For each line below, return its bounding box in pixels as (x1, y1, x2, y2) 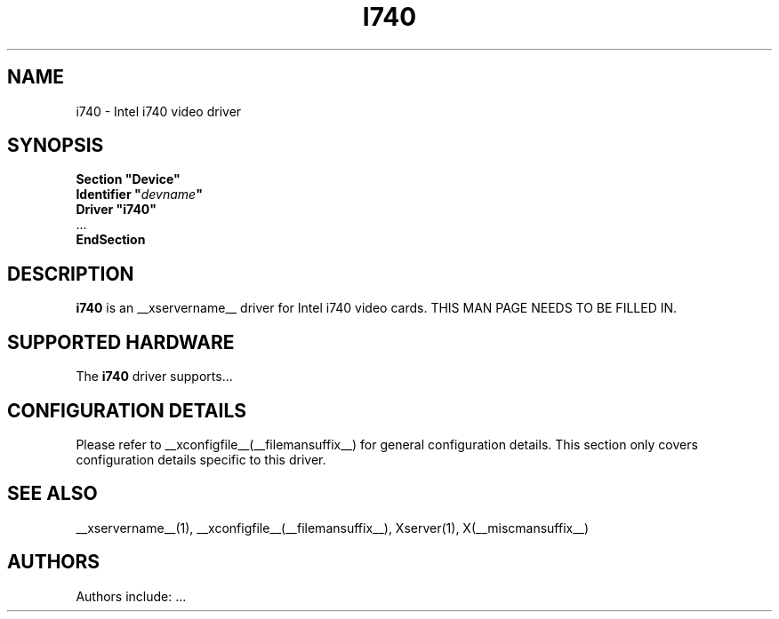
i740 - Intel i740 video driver (76, 103, 242, 119)
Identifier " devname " (76, 186, 203, 202)
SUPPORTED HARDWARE (7, 330, 235, 353)
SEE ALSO (7, 482, 98, 505)
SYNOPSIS (7, 134, 104, 157)
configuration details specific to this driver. (76, 451, 326, 467)
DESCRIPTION (7, 262, 134, 285)
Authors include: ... (76, 588, 187, 604)
